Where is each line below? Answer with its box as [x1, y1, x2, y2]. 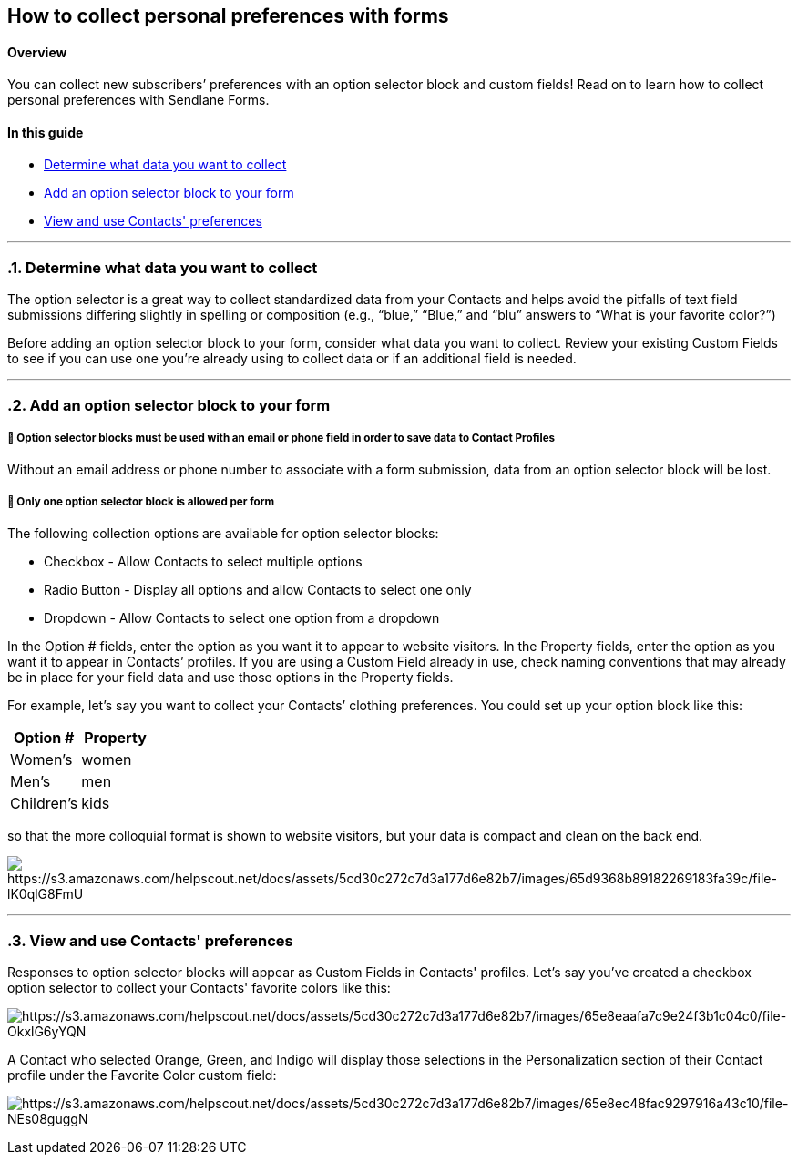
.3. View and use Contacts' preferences [7, 931, 293, 950]
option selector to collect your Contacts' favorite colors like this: [7, 979, 391, 995]
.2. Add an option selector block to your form [7, 395, 331, 414]
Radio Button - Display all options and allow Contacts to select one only [44, 582, 472, 598]
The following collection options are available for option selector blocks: [7, 525, 439, 542]
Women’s [10, 750, 73, 770]
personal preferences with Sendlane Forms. [7, 92, 270, 108]
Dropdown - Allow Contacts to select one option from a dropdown [44, 610, 440, 627]
